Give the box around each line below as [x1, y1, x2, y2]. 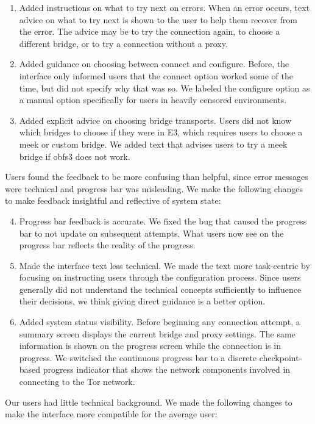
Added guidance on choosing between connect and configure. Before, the [19, 57, 289, 70]
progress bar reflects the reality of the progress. [19, 239, 196, 251]
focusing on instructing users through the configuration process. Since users [19, 271, 301, 284]
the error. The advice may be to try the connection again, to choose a [19, 25, 280, 38]
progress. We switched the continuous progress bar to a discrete [19, 351, 257, 364]
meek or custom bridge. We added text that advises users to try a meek [19, 137, 288, 150]
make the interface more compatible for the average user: [5, 408, 218, 420]
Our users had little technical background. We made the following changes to [5, 395, 292, 408]
